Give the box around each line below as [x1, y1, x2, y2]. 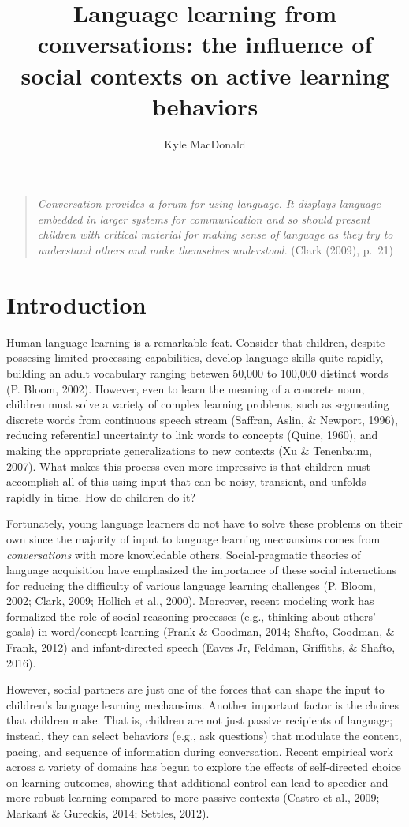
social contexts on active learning [20, 58, 389, 91]
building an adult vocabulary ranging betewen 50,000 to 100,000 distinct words [6, 364, 389, 381]
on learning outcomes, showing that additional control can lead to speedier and [6, 773, 389, 790]
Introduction [6, 288, 147, 320]
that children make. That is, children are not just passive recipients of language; [6, 712, 393, 728]
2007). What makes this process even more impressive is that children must [6, 457, 370, 474]
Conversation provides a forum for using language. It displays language [37, 195, 381, 212]
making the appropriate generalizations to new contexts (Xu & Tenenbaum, [6, 442, 372, 458]
